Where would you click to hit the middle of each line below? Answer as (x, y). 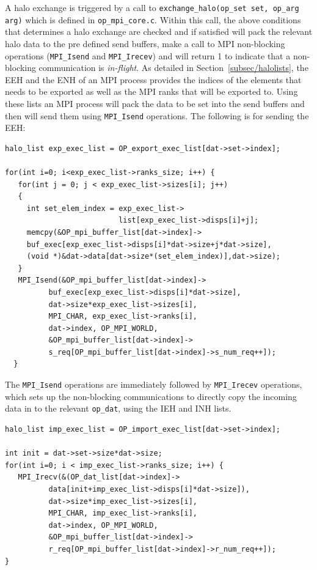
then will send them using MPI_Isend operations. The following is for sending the (157, 115)
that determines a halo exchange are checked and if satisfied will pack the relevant (159, 31)
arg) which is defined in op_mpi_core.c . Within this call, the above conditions (153, 19)
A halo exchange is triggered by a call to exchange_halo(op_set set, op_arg (152, 7)
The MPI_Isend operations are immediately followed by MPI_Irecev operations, (154, 384)
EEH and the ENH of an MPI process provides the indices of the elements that (153, 79)
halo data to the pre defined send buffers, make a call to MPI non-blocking (145, 43)
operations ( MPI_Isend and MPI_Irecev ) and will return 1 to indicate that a (148, 55)
